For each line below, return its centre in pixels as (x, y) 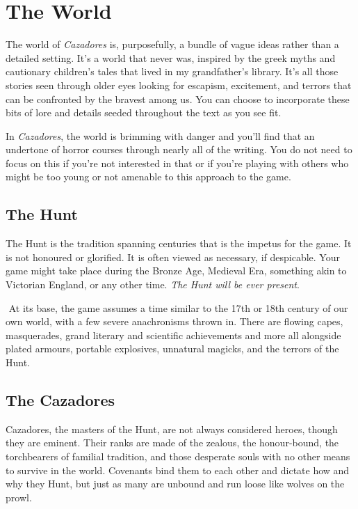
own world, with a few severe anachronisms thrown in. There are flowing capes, (174, 321)
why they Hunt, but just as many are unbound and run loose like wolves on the (175, 484)
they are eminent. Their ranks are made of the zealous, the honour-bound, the (172, 443)
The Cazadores (60, 400)
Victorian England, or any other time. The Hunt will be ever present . (153, 284)
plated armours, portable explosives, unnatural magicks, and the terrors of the (172, 349)
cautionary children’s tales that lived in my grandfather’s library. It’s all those (172, 71)
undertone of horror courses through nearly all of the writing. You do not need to (179, 149)
